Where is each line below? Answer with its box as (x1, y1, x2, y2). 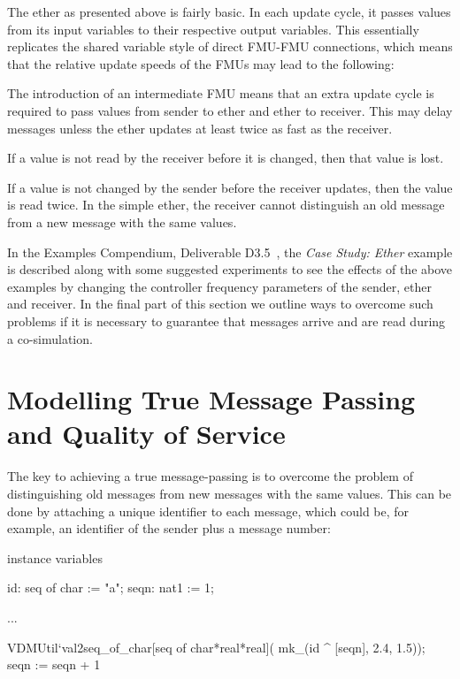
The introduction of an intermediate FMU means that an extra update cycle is (7, 84, 434, 103)
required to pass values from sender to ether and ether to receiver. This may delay (7, 101, 453, 119)
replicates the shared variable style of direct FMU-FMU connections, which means (7, 37, 453, 56)
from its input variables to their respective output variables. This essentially (7, 19, 419, 38)
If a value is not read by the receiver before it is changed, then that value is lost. (7, 149, 444, 167)
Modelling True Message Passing (7, 381, 416, 417)
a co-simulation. (7, 329, 93, 347)
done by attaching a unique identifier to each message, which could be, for (7, 501, 410, 520)
